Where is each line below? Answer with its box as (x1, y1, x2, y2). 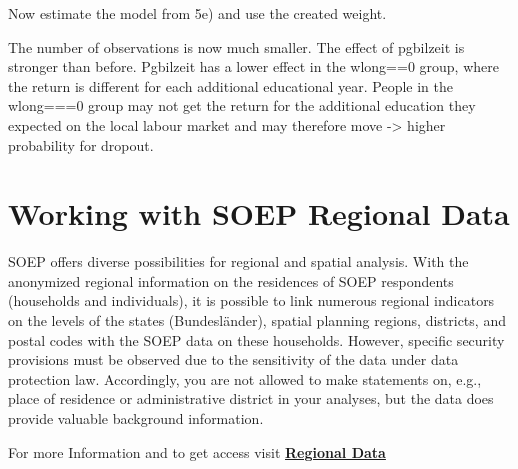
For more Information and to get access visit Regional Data (8, 441, 386, 462)
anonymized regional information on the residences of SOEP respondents (8, 270, 454, 291)
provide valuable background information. (8, 408, 264, 429)
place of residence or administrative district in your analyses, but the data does (8, 388, 494, 409)
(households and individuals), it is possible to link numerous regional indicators (8, 290, 495, 311)
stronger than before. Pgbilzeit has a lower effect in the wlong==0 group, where (8, 56, 499, 77)
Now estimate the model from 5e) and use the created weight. (8, 3, 387, 23)
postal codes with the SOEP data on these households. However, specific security (8, 329, 505, 350)
